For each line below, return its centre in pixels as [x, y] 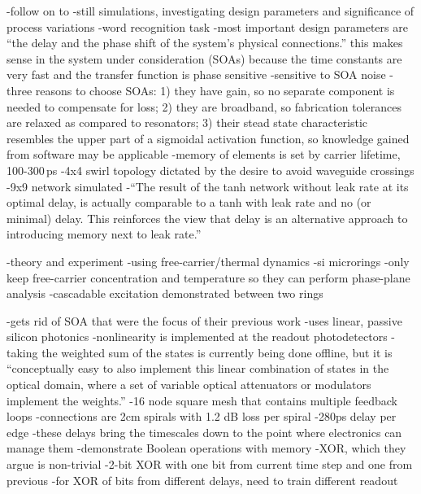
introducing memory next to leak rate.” [104, 234]
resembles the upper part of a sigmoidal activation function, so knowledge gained [208, 138]
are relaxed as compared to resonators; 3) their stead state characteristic [187, 122]
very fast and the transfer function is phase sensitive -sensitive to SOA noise [196, 74]
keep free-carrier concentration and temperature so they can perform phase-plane [208, 277]
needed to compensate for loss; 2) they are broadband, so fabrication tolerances [204, 106]
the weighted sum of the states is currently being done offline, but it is [217, 352]
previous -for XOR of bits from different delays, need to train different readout [202, 480]
